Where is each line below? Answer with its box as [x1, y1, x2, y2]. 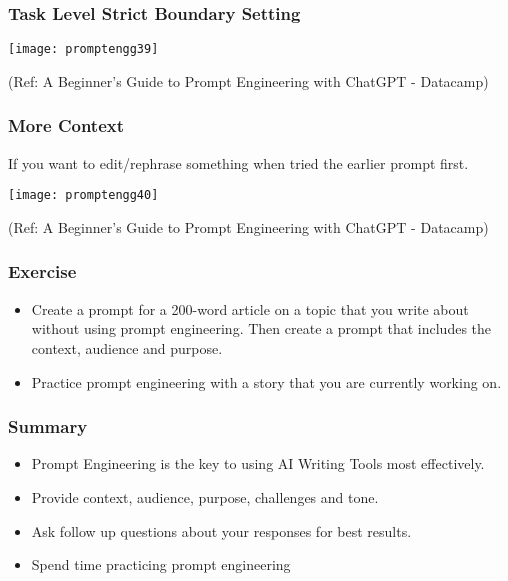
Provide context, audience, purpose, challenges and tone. [31, 486, 379, 507]
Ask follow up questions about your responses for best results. [31, 520, 412, 541]
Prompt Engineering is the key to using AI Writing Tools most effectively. [31, 453, 485, 474]
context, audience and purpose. [31, 337, 223, 358]
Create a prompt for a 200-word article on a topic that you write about [31, 298, 469, 319]
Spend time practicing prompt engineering [31, 554, 291, 575]
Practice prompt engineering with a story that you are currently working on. [31, 371, 502, 392]
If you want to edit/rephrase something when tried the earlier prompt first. [8, 152, 469, 173]
